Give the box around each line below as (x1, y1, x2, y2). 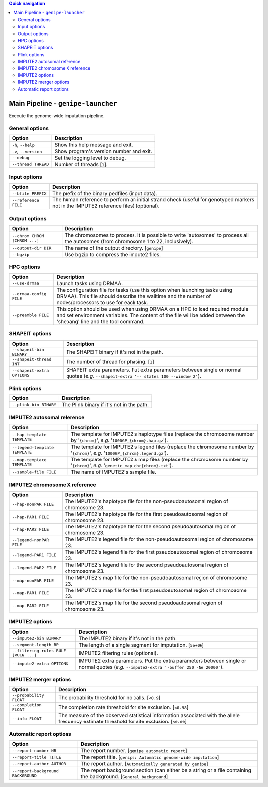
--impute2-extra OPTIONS (12, 661, 68, 667)
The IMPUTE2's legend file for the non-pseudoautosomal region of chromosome (65, 536, 253, 543)
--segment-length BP (12, 642, 59, 648)
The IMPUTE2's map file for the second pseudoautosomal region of (65, 599, 223, 606)
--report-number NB (12, 748, 57, 753)
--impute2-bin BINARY (12, 636, 62, 641)
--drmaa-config (12, 291, 47, 296)
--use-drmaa (12, 281, 39, 286)
